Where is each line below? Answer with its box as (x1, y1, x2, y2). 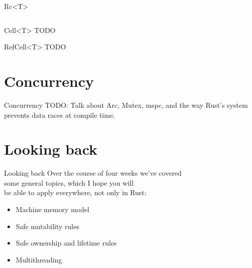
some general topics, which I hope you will (4, 177, 134, 188)
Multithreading (15, 254, 62, 265)
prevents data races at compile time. (4, 109, 115, 120)
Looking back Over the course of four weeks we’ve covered (4, 168, 182, 178)
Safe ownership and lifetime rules (15, 238, 117, 248)
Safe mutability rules (15, 221, 79, 231)
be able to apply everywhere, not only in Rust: (4, 187, 147, 198)
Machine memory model (15, 204, 89, 214)
